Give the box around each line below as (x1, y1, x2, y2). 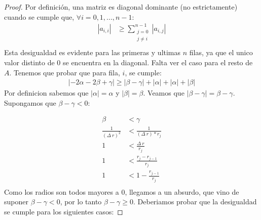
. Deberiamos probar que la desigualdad (133, 196, 257, 207)
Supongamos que (4, 97, 56, 108)
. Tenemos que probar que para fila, (9, 67, 120, 77)
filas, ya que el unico (189, 47, 253, 58)
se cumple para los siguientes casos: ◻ (4, 206, 123, 216)
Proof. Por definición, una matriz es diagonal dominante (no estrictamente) (4, 2, 238, 12)
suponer (4, 196, 28, 207)
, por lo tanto (60, 196, 102, 207)
